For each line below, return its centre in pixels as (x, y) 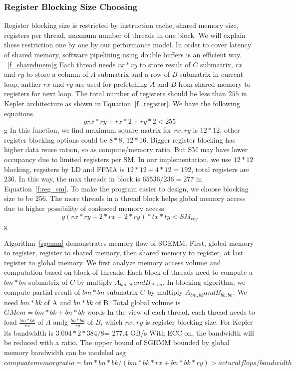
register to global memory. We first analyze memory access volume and (113, 262)
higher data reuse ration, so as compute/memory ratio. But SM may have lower (126, 149)
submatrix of (48, 281)
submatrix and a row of (134, 74)
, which (112, 322)
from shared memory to (214, 84)
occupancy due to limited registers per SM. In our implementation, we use (118, 159)
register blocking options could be (56, 139)
